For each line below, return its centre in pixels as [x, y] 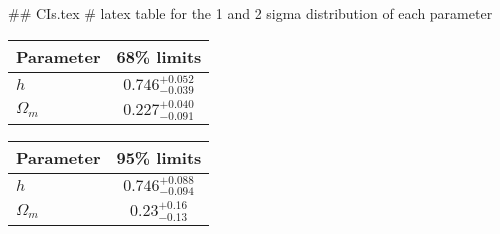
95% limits [159, 157]
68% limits [159, 56]
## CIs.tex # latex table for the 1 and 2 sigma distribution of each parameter [250, 13]
